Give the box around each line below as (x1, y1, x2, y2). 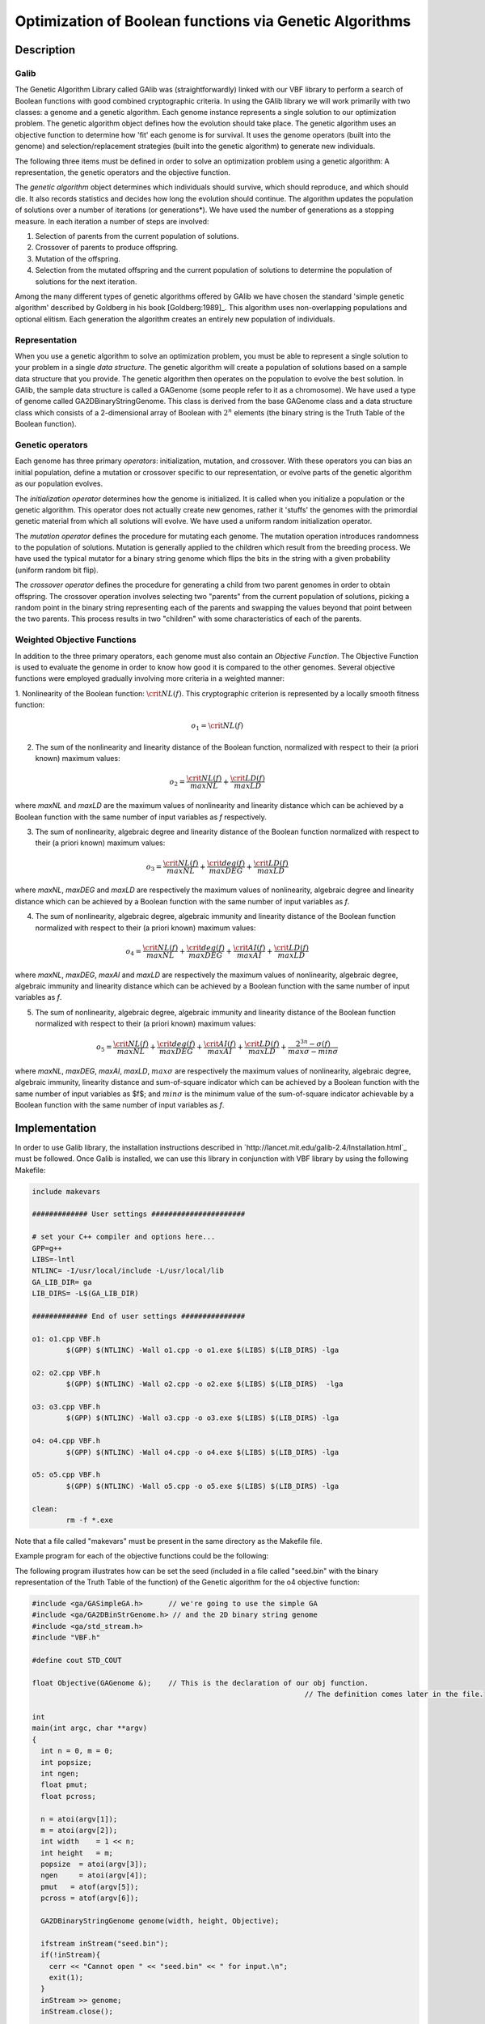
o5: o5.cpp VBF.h (32, 1470, 101, 1479)
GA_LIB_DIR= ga (32, 1278, 92, 1286)
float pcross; (40, 1792, 97, 1801)
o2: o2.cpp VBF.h (32, 1368, 101, 1377)
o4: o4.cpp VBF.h (32, 1436, 101, 1445)
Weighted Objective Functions (15, 634, 137, 645)
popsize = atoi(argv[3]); (40, 1860, 148, 1869)
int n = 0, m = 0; (40, 1746, 113, 1756)
